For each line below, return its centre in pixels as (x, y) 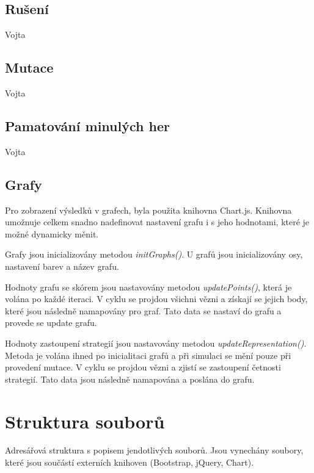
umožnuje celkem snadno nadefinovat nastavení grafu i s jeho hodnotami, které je (157, 222)
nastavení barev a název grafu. (62, 266)
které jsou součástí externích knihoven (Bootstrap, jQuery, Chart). (130, 462)
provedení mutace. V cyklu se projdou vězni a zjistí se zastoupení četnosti (143, 367)
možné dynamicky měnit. (52, 233)
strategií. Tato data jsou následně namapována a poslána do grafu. (130, 379)
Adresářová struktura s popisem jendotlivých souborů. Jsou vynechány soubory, (154, 450)
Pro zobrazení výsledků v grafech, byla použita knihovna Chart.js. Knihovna (148, 210)
